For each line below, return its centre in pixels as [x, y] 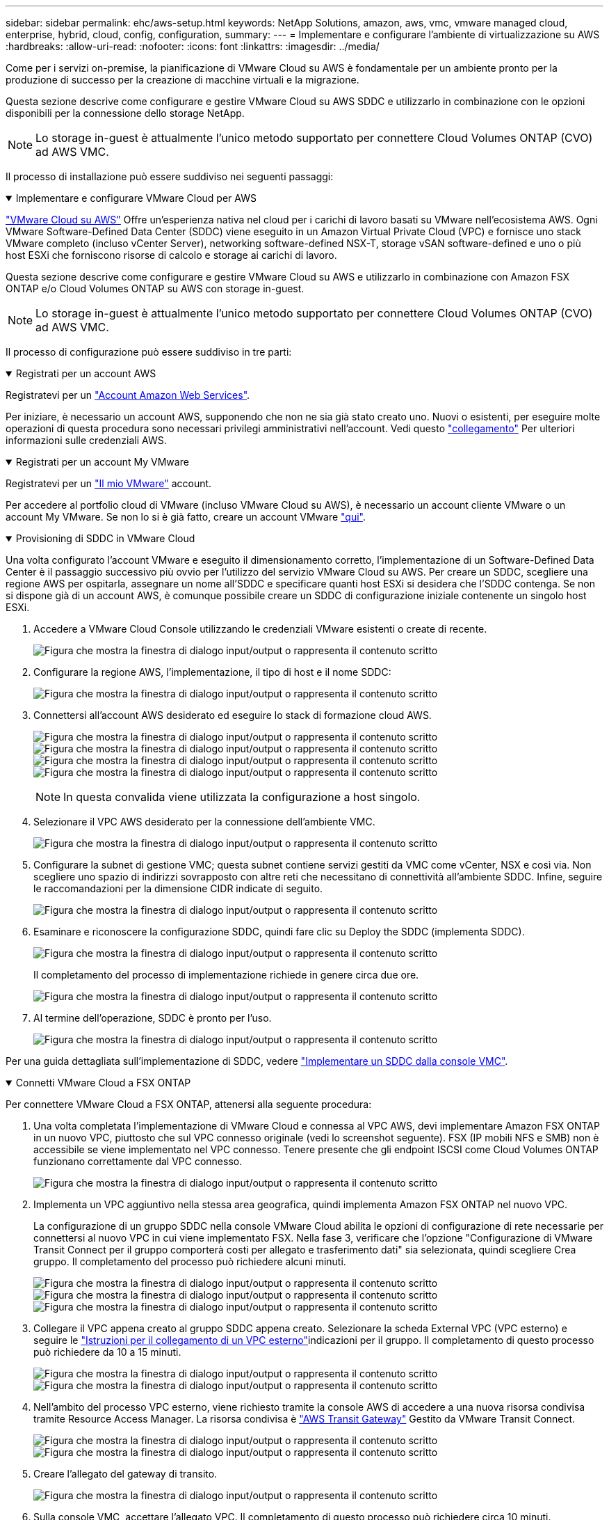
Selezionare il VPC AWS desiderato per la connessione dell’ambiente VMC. [204, 822]
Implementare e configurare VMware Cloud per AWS [136, 198]
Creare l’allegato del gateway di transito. [125, 1474]
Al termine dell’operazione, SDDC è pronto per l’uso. [153, 1018]
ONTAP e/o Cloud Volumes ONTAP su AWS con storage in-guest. [155, 288]
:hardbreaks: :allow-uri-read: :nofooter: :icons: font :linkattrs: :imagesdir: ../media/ [193, 46]
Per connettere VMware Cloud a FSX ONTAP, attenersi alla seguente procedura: [189, 1104]
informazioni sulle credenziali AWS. [86, 440]
